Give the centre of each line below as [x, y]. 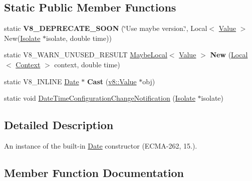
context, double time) [87, 64]
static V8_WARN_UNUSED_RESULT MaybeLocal [86, 55]
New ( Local [229, 55]
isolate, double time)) [79, 38]
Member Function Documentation [94, 172]
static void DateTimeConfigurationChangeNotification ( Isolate [100, 98]
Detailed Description [59, 125]
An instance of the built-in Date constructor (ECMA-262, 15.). [101, 145]
